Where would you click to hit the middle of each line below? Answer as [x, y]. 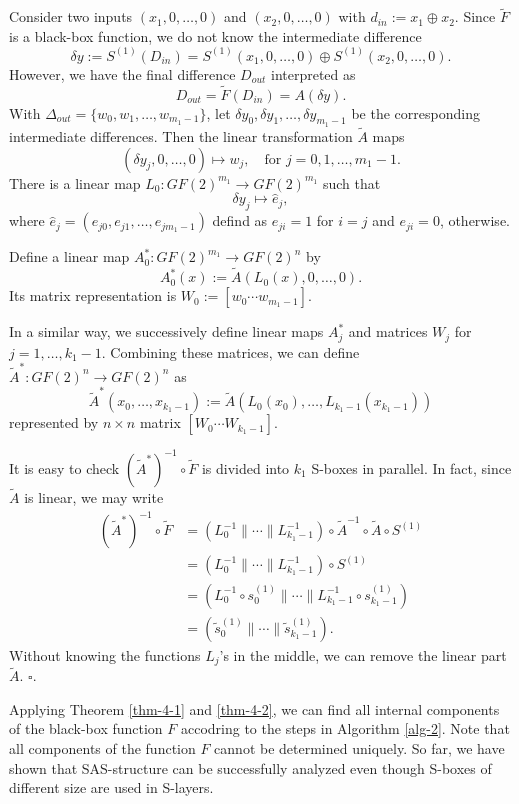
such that [351, 182]
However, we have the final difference [122, 73]
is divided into [245, 467]
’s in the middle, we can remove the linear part [363, 654]
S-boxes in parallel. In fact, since [411, 467]
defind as [240, 220]
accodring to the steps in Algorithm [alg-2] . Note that [345, 728]
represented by [54, 422]
